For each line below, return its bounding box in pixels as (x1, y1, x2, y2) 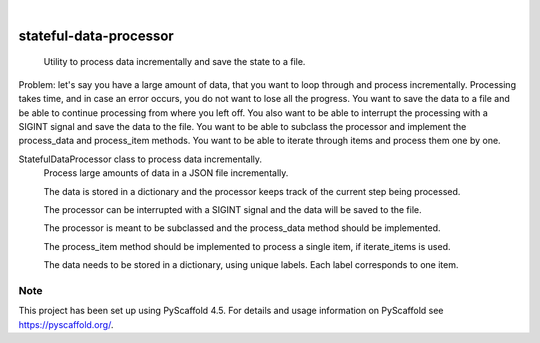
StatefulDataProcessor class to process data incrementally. (18, 153, 263, 165)
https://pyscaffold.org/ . (18, 318, 114, 330)
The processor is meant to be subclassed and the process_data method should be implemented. (43, 222, 441, 234)
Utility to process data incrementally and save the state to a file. (43, 56, 306, 68)
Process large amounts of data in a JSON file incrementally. (43, 167, 289, 179)
